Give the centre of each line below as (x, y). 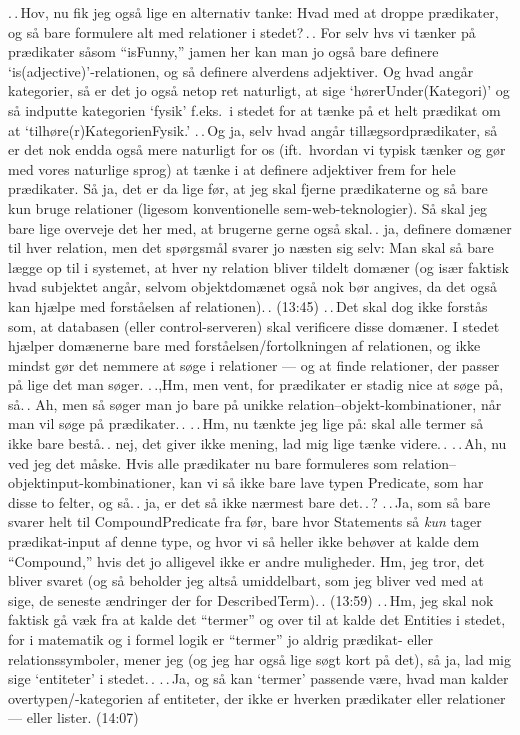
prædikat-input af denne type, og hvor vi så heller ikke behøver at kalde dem (244, 541)
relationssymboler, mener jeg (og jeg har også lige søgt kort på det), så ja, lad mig (259, 658)
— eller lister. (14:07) (73, 717)
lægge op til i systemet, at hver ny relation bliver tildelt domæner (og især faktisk (258, 266)
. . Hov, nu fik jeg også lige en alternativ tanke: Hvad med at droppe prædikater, (253, 12)
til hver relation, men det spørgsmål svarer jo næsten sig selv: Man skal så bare (251, 247)
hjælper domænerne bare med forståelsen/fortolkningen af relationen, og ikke (244, 345)
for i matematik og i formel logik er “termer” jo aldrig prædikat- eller (220, 639)
